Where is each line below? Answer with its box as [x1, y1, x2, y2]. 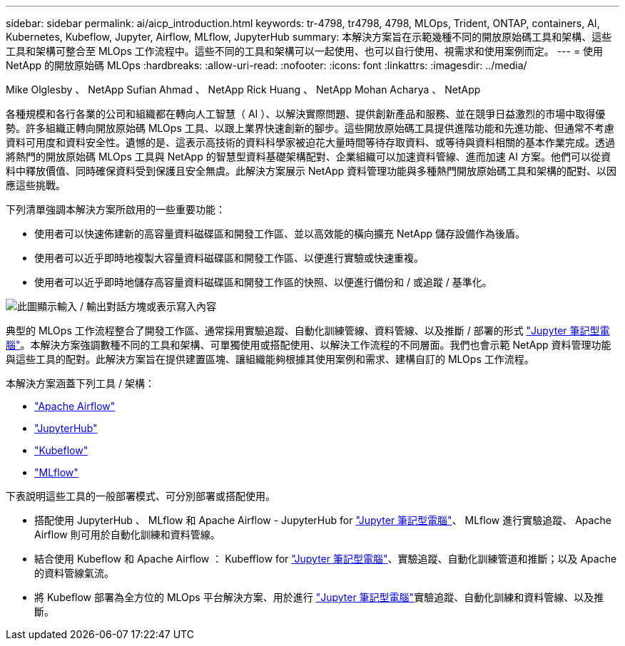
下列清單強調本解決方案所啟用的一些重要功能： [6, 203, 225, 215]
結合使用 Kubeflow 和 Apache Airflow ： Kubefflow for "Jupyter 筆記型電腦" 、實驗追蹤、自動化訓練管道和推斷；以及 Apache [34, 553, 617, 565]
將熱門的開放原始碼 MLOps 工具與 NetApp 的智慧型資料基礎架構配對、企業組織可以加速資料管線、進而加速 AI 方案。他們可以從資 [6, 150, 611, 163]
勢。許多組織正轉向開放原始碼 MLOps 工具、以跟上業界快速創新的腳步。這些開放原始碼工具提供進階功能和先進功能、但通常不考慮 [6, 122, 614, 134]
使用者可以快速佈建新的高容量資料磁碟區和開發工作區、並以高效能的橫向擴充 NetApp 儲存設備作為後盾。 [34, 227, 525, 240]
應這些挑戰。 [6, 179, 66, 191]
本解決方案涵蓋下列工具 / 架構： [6, 377, 155, 389]
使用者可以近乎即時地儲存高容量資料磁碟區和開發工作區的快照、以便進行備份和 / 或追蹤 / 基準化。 [34, 276, 492, 288]
